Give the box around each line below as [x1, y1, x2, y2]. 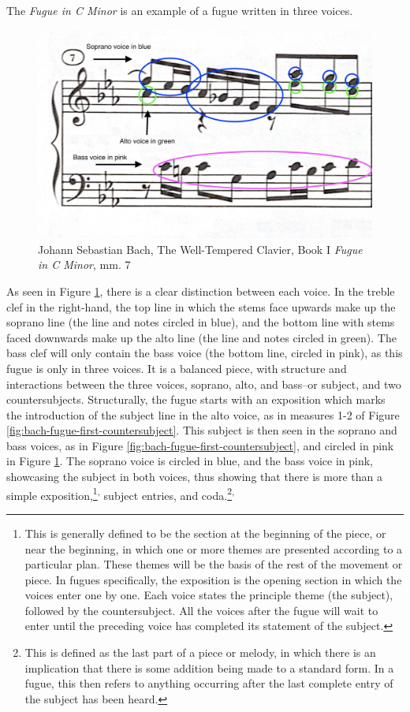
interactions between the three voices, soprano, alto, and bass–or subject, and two [6, 375, 401, 392]
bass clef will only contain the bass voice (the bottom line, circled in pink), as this [6, 345, 403, 361]
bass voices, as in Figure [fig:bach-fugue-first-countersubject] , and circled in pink [6, 437, 394, 453]
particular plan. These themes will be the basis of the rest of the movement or [24, 556, 403, 572]
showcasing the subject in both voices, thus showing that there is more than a [6, 468, 382, 485]
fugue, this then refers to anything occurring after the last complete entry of [24, 675, 393, 691]
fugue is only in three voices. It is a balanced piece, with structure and [6, 360, 347, 376]
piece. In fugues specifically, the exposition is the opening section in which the [24, 571, 402, 587]
